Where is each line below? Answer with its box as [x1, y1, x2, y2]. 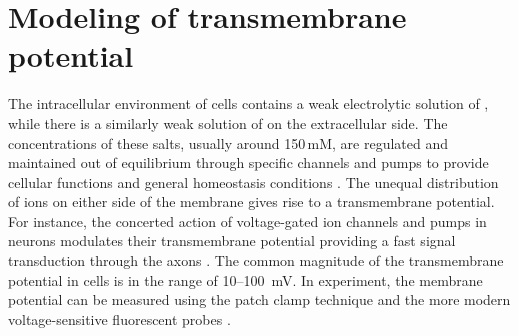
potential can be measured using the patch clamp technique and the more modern [8, 289, 511, 310]
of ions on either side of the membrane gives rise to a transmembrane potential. [8, 191, 495, 212]
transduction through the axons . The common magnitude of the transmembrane [8, 250, 504, 271]
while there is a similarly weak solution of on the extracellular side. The [8, 112, 448, 133]
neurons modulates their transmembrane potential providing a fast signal [8, 230, 456, 251]
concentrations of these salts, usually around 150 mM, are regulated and [8, 132, 448, 153]
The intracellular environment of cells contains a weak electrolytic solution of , [8, 93, 489, 114]
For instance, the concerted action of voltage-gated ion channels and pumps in [8, 210, 487, 231]
